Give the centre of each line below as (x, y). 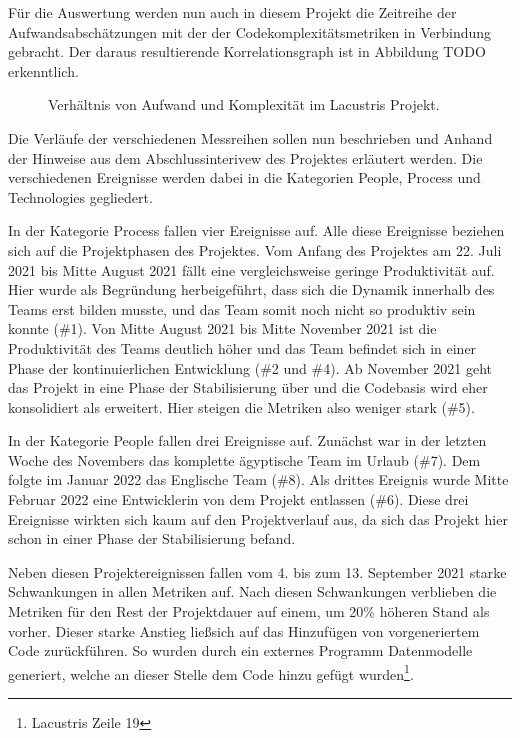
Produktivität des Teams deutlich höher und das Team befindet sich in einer (242, 347)
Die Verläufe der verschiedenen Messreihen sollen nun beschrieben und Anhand (250, 137)
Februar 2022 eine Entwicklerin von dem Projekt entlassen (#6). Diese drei (238, 499)
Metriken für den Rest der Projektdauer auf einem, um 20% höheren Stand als (249, 611)
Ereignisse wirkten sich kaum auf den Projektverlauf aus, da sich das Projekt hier (258, 518)
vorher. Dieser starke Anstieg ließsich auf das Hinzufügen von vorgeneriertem (244, 630)
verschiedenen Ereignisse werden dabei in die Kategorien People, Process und (244, 177)
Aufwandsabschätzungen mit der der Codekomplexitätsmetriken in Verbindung (250, 31)
